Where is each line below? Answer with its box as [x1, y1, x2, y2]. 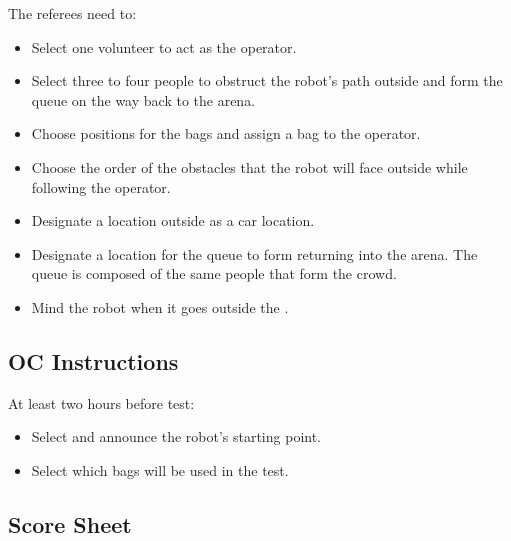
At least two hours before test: [8, 392, 195, 413]
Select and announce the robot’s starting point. [31, 426, 322, 447]
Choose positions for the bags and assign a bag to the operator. [31, 123, 421, 144]
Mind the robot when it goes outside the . [31, 296, 289, 317]
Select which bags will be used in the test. [31, 459, 289, 480]
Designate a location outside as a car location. [31, 210, 315, 231]
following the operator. [31, 176, 171, 197]
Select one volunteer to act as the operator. [31, 36, 297, 57]
